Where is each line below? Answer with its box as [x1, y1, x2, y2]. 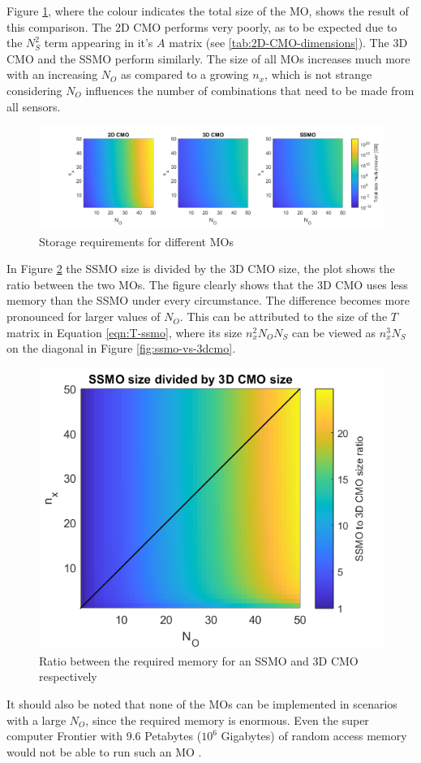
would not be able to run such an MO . [6, 743, 202, 760]
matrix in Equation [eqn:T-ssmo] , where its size [6, 323, 243, 340]
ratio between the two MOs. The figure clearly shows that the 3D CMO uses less [6, 275, 408, 293]
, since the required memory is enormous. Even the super [85, 711, 369, 728]
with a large [6, 711, 67, 728]
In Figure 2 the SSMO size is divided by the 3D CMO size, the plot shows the [6, 260, 395, 277]
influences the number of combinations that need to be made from [85, 81, 415, 98]
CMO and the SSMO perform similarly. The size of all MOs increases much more [6, 50, 410, 67]
